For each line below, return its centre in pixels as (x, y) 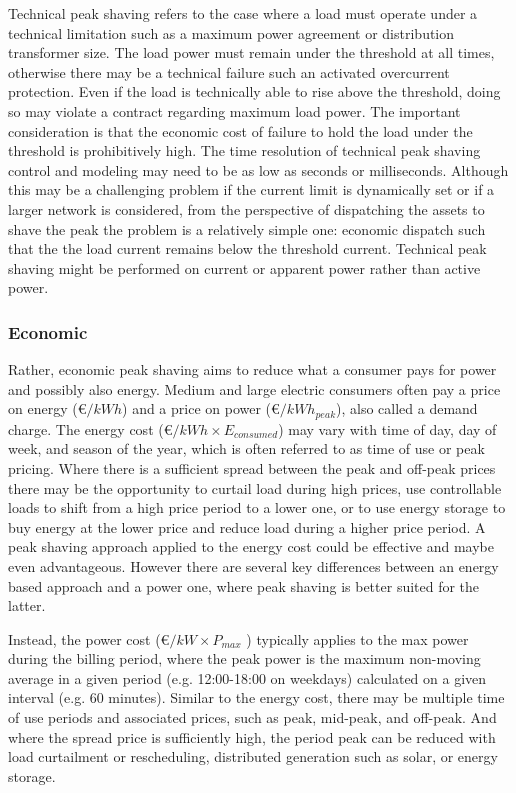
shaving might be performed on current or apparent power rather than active (244, 267)
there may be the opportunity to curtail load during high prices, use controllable (255, 487)
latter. (27, 605)
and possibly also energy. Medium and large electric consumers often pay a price (254, 388)
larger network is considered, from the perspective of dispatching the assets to (246, 208)
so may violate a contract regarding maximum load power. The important (234, 110)
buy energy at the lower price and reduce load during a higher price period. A (247, 526)
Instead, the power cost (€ (89, 638)
